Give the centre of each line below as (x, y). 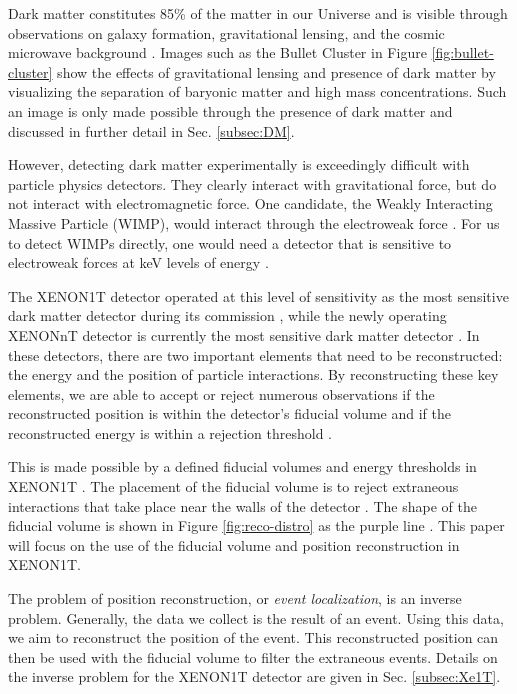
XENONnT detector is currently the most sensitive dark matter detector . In (244, 334)
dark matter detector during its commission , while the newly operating (227, 315)
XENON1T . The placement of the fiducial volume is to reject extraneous (233, 486)
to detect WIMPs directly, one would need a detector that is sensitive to (230, 242)
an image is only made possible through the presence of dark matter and (230, 110)
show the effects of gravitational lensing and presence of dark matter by (276, 71)
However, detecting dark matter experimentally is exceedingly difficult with (239, 164)
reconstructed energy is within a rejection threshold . (170, 432)
